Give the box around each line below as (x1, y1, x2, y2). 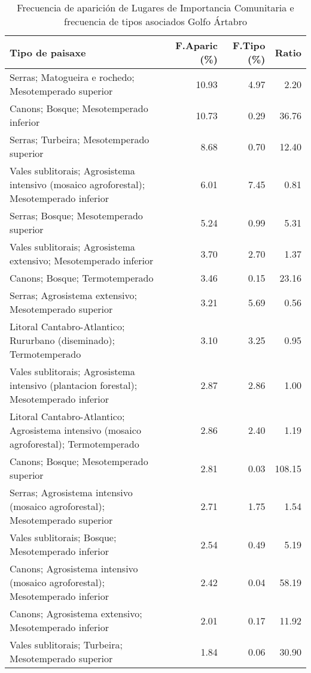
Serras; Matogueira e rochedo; (10, 70, 135, 84)
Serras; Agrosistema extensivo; (10, 288, 137, 302)
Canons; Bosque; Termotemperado (10, 271, 154, 285)
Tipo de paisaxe (10, 45, 86, 59)
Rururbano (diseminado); (10, 333, 115, 347)
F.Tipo (232, 38, 266, 52)
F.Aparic (175, 38, 218, 52)
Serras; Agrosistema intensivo (10, 485, 133, 499)
